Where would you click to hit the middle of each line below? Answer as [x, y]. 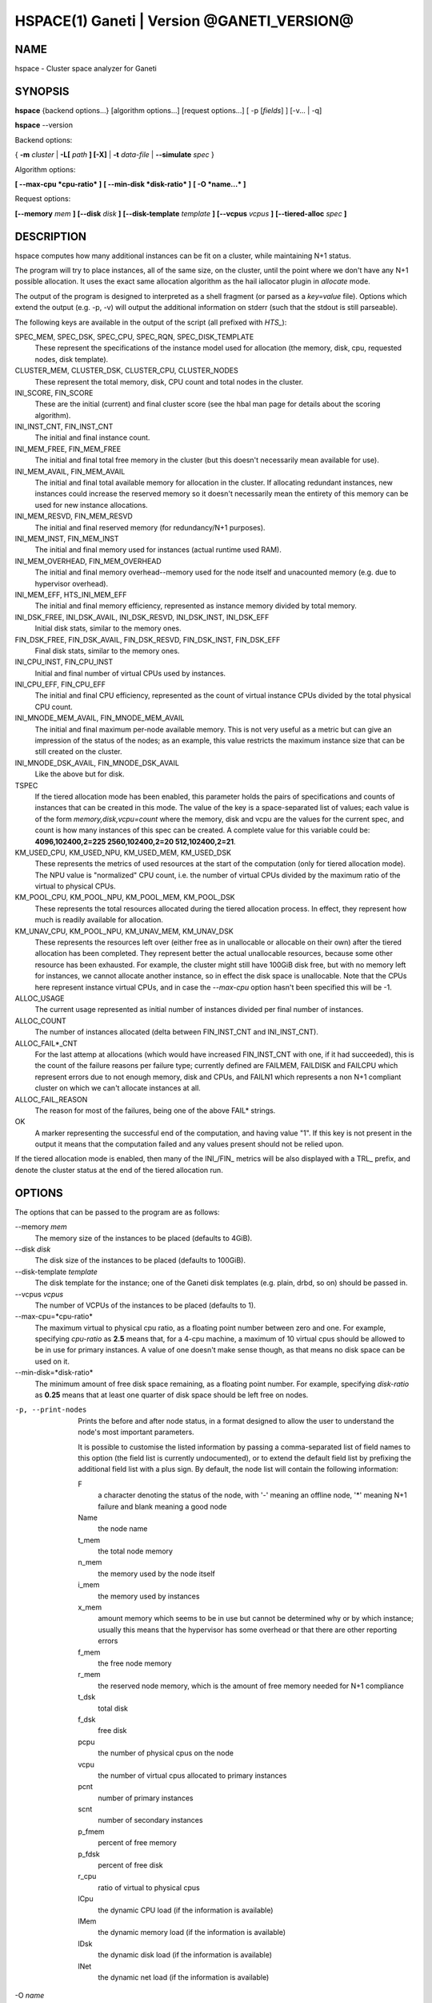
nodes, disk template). [72, 359]
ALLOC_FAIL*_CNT [46, 1043]
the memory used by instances [149, 1596]
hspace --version [44, 125]
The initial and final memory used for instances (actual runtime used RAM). [158, 550]
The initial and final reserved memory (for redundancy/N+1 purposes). [150, 527]
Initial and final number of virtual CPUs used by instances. [130, 673]
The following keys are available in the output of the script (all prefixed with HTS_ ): [151, 322]
